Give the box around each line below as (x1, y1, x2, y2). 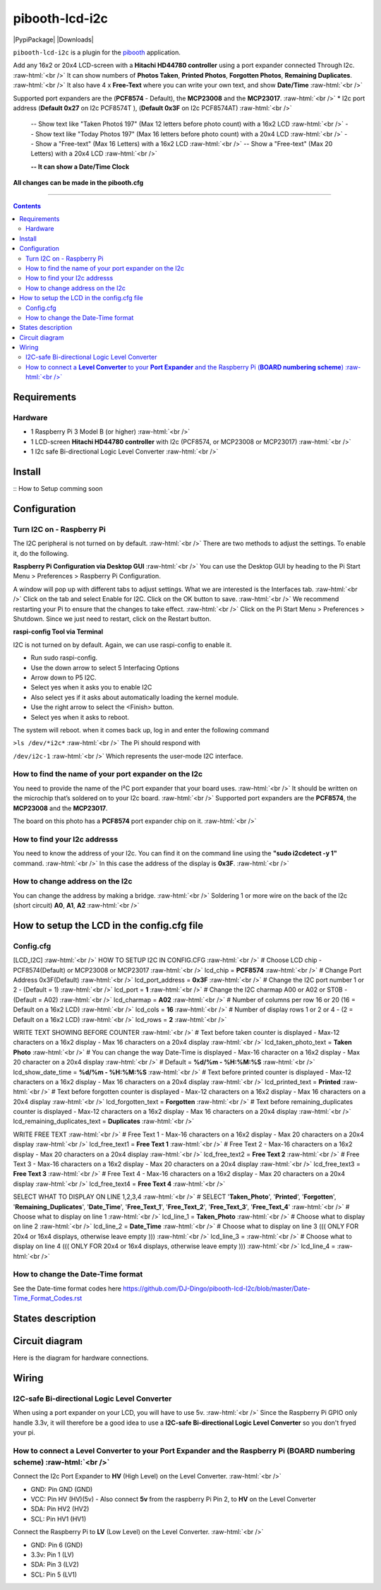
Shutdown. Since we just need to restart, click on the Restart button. (13, 615, 212, 623)
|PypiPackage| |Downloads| (13, 35, 95, 44)
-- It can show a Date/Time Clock (30, 162, 130, 171)
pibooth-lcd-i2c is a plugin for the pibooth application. (13, 48, 181, 57)
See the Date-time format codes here (13, 1284, 121, 1293)
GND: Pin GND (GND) (30, 1485, 93, 1493)
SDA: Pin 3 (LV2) (30, 1560, 79, 1569)
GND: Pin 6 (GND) (30, 1541, 83, 1549)
